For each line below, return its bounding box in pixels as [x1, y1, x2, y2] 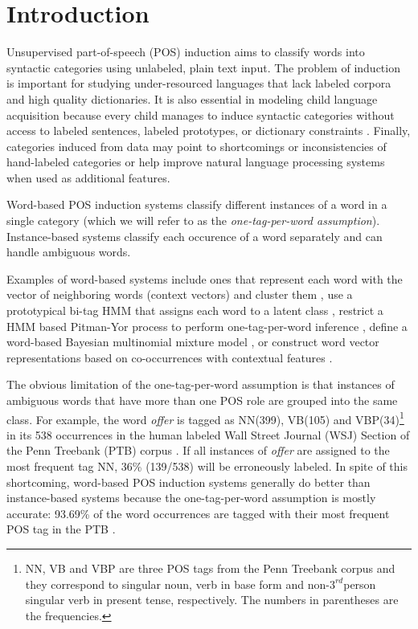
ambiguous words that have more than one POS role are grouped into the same [6, 392, 398, 408]
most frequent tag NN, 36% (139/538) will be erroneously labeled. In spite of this [6, 458, 408, 475]
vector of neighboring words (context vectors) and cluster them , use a [6, 286, 353, 303]
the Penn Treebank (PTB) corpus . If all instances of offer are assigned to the [6, 442, 390, 459]
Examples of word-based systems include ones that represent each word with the [6, 270, 403, 287]
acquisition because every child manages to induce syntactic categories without [6, 106, 395, 123]
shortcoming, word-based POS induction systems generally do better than [6, 473, 371, 490]
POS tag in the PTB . [6, 521, 116, 537]
